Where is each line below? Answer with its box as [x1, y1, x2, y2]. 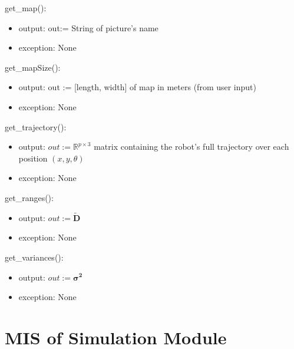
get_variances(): [5, 251, 64, 263]
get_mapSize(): [5, 61, 61, 73]
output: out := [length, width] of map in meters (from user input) [18, 81, 257, 93]
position [18, 152, 48, 164]
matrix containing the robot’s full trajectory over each [94, 140, 289, 153]
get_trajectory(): [5, 120, 67, 133]
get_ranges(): [5, 191, 54, 203]
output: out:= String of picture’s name [18, 21, 158, 34]
